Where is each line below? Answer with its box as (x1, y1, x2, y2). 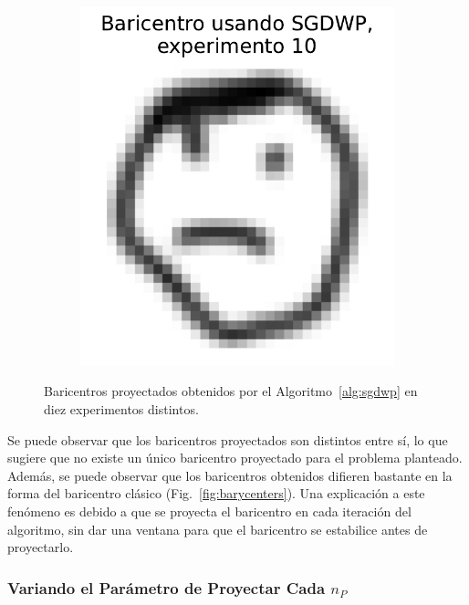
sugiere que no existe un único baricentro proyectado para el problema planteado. (7, 448, 463, 467)
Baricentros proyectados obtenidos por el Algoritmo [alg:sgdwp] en (44, 381, 418, 401)
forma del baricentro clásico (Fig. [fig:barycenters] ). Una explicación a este (7, 484, 425, 503)
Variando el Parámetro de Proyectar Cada (7, 576, 326, 599)
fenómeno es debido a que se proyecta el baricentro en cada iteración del (7, 501, 412, 520)
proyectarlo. (7, 537, 74, 557)
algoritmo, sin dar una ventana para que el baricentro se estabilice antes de (7, 519, 428, 538)
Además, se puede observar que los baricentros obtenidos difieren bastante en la (7, 465, 453, 485)
